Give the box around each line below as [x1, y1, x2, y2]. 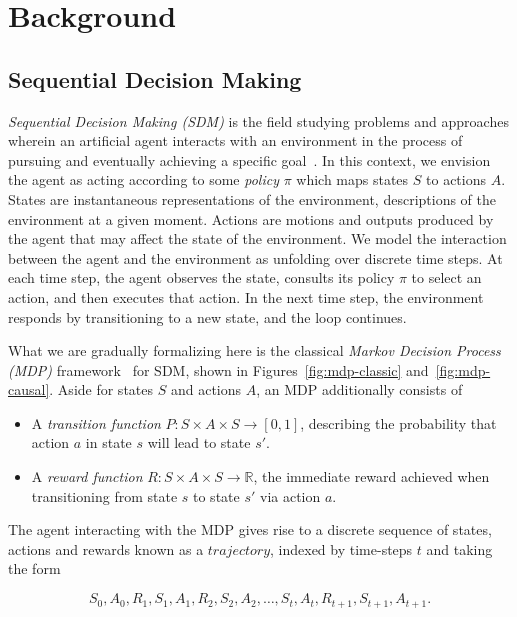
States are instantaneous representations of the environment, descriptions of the [8, 188, 497, 209]
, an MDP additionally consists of [256, 379, 463, 400]
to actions [426, 169, 486, 190]
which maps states [296, 169, 409, 190]
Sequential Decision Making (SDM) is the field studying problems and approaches [8, 110, 509, 131]
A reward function [31, 466, 143, 487]
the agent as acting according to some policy [8, 169, 279, 190]
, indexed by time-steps [270, 538, 413, 559]
